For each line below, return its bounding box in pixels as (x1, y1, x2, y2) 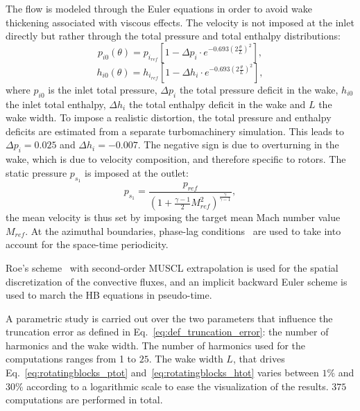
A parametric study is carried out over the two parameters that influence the (6, 311, 333, 325)
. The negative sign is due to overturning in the (137, 137, 339, 152)
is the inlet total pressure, (48, 82, 157, 96)
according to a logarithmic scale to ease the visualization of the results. (26, 378, 329, 393)
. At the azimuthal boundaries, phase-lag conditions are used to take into (25, 223, 341, 238)
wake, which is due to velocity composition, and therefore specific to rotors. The (6, 152, 346, 166)
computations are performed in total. (6, 392, 163, 407)
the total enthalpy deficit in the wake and (128, 96, 306, 111)
